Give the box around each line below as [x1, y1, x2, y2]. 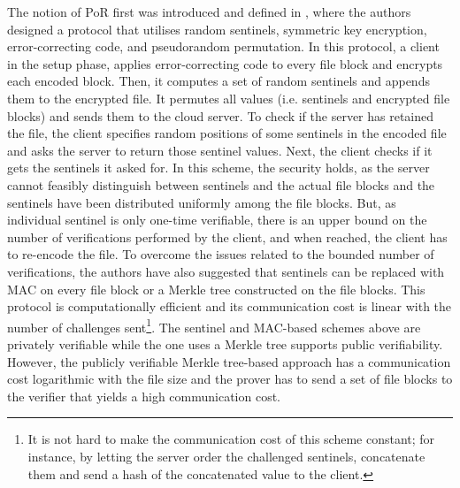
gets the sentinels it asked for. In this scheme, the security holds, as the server [7, 158, 430, 177]
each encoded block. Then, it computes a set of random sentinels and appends [7, 72, 430, 90]
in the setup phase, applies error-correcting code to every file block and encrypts [7, 54, 443, 72]
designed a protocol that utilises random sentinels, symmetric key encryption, [7, 19, 427, 38]
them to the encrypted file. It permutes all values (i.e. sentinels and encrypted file [7, 88, 450, 107]
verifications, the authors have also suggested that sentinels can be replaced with [7, 262, 445, 280]
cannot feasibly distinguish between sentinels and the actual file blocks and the [7, 175, 435, 194]
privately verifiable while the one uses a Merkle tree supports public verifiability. [7, 334, 443, 353]
